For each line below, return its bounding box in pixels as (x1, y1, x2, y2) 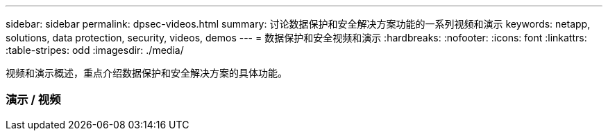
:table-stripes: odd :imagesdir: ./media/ (6, 44, 184, 56)
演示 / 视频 (6, 93, 61, 107)
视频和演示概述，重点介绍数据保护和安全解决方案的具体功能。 (6, 67, 287, 79)
